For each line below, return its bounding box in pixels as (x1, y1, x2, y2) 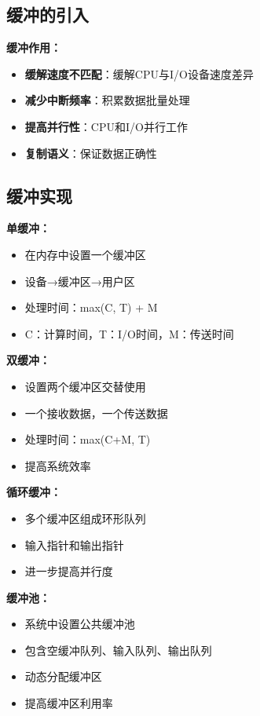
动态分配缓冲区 (24, 668, 102, 685)
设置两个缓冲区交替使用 (24, 378, 146, 394)
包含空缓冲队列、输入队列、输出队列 (24, 641, 212, 658)
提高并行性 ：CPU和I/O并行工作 (24, 118, 188, 134)
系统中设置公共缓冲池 (24, 616, 135, 632)
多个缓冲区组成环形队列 (24, 510, 146, 526)
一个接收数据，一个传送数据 (24, 404, 168, 421)
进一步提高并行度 (24, 563, 113, 579)
